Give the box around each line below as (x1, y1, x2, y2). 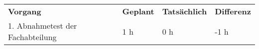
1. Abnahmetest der (8, 20, 77, 31)
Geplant (122, 5, 154, 17)
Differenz (215, 5, 251, 17)
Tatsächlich (162, 5, 207, 17)
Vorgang (8, 5, 41, 17)
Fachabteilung (8, 31, 57, 43)
